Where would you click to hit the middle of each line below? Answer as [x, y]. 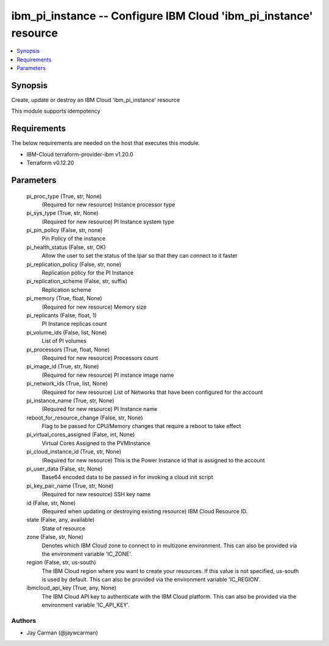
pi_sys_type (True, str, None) [62, 213]
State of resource [64, 528]
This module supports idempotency [56, 111]
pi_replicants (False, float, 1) [62, 315]
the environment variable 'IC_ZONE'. [87, 553]
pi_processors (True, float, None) [68, 349]
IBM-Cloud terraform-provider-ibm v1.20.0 [80, 154]
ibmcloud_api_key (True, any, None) [72, 588]
